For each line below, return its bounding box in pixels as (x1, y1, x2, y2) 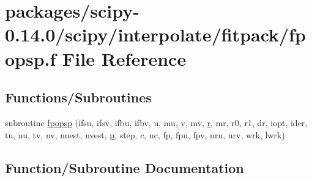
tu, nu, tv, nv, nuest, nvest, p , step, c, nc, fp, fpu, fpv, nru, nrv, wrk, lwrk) (5, 128, 285, 141)
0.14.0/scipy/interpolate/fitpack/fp (5, 22, 306, 47)
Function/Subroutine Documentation (5, 158, 244, 177)
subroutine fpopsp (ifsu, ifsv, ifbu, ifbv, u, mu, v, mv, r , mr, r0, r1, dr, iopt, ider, (5, 116, 308, 129)
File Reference (62, 46, 187, 71)
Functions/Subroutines (5, 88, 152, 107)
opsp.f (5, 46, 56, 71)
